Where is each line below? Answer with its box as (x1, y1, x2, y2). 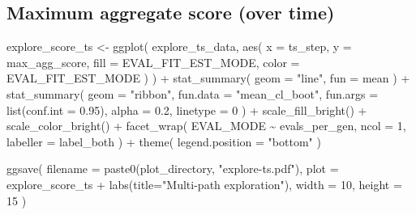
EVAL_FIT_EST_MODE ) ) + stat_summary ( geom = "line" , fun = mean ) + (6, 70, 410, 86)
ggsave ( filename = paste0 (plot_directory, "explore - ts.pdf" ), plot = (6, 160, 339, 177)
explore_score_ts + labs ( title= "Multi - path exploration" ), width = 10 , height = (6, 175, 402, 192)
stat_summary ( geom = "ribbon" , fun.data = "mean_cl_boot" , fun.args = (6, 85, 379, 102)
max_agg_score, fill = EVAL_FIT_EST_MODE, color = (6, 53, 300, 70)
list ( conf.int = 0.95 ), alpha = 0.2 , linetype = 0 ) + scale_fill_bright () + (6, 101, 367, 118)
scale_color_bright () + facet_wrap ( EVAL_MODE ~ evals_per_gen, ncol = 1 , (6, 117, 406, 134)
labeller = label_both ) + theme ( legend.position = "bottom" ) (6, 133, 321, 150)
